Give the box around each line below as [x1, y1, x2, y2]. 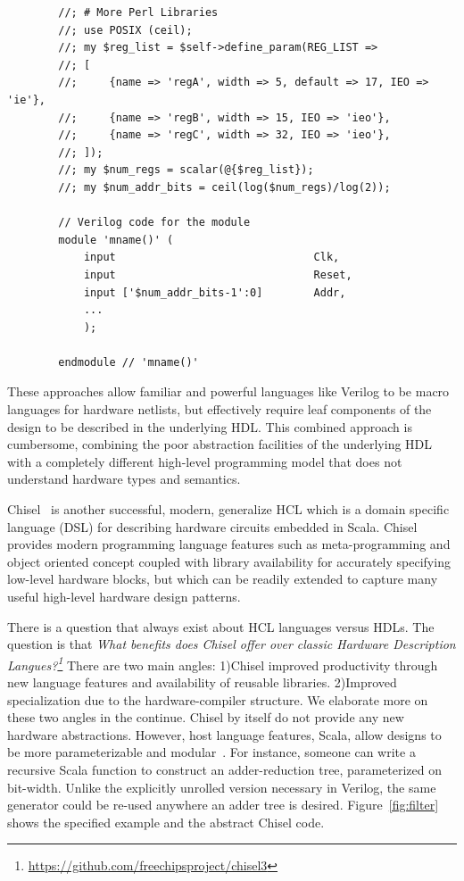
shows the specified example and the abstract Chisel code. [7, 812, 325, 831]
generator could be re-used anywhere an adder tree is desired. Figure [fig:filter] [7, 795, 439, 814]
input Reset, [83, 268, 352, 281]
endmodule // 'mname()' [58, 355, 199, 369]
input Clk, [83, 251, 340, 264]
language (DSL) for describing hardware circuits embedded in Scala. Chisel [7, 517, 418, 536]
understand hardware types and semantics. [7, 470, 241, 488]
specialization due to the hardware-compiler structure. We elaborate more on [7, 690, 428, 709]
